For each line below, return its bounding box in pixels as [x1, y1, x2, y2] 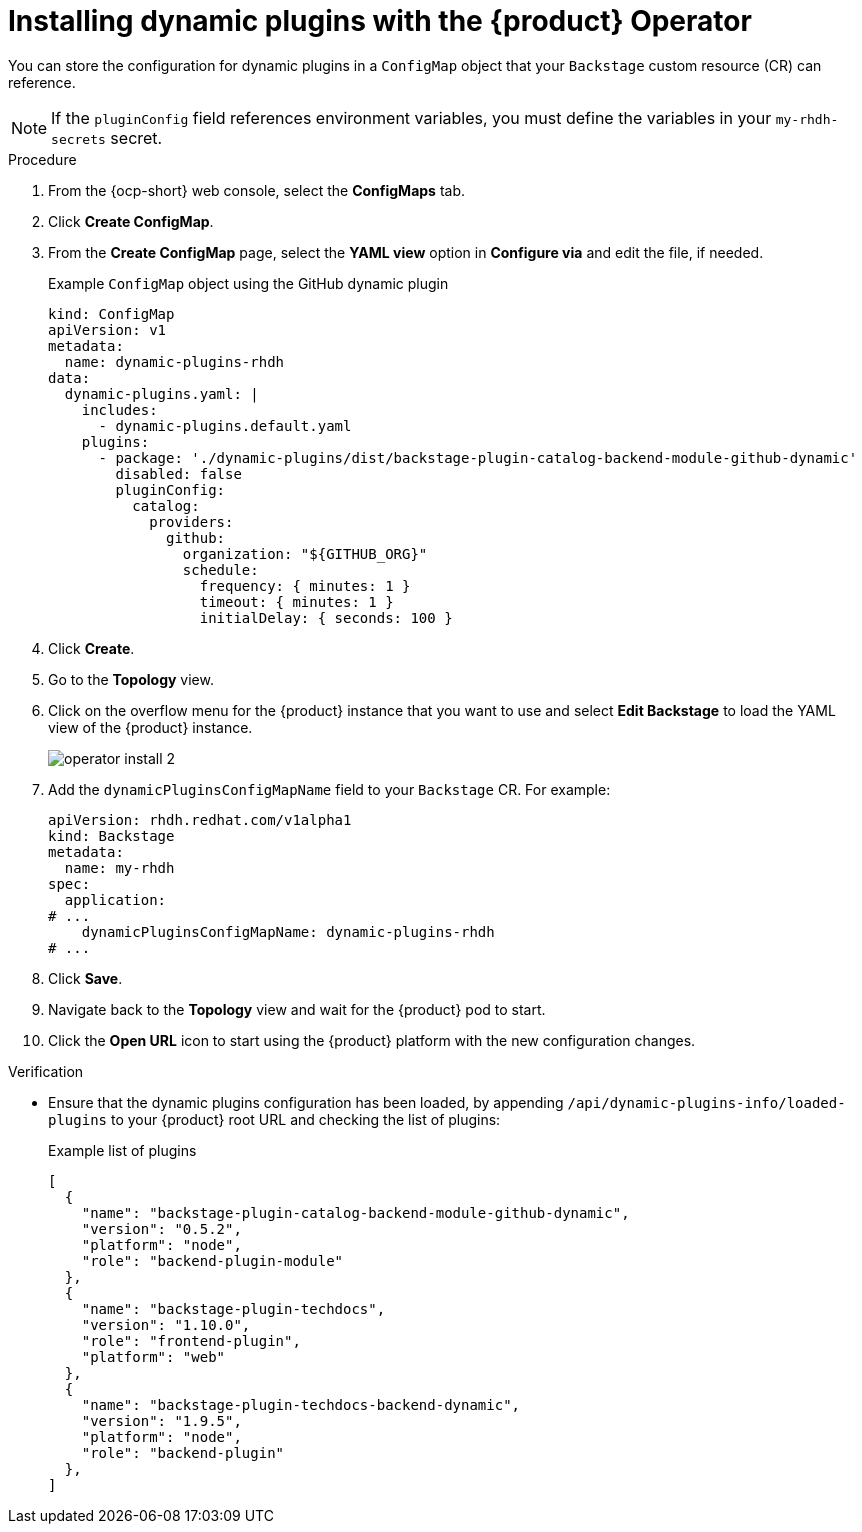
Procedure [8, 150, 77, 168]
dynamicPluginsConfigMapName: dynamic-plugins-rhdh [81, 923, 495, 940]
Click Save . [48, 969, 123, 987]
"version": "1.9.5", [81, 1412, 242, 1429]
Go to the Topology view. [48, 670, 214, 688]
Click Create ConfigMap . [48, 212, 214, 230]
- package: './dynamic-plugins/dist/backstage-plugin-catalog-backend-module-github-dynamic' [98, 449, 858, 466]
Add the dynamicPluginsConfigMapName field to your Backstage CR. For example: [48, 780, 611, 798]
